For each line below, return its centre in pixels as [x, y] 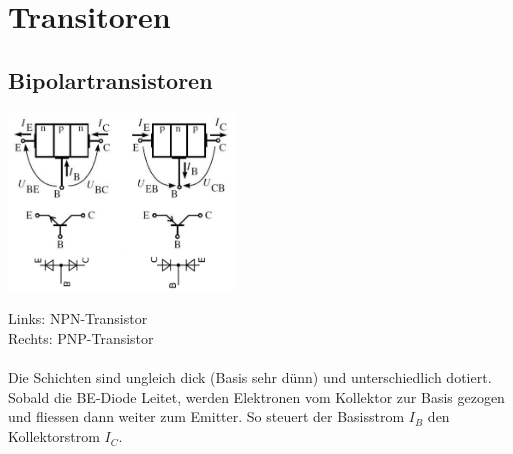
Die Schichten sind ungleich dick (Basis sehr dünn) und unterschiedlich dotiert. [250, 377]
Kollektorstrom [54, 436]
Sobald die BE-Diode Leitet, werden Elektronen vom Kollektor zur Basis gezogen [256, 396]
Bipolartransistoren [110, 79]
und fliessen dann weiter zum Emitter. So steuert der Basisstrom [206, 416]
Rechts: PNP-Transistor [81, 338]
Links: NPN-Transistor [78, 318]
